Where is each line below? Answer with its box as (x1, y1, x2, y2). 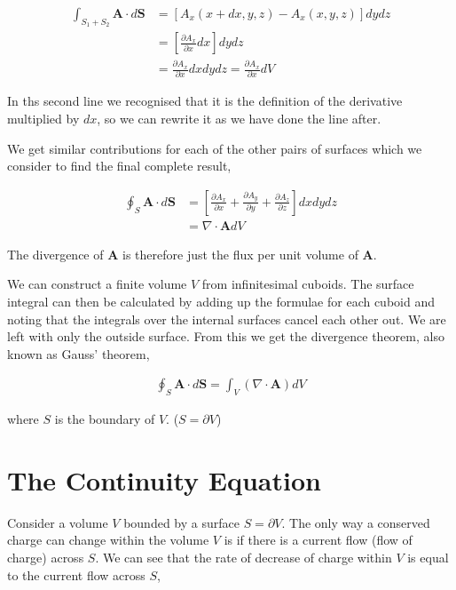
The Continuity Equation (7, 461, 321, 498)
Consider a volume (7, 513, 108, 531)
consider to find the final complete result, (7, 156, 232, 175)
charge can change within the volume (7, 530, 209, 549)
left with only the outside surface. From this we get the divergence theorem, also (7, 327, 444, 346)
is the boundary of (54, 410, 155, 428)
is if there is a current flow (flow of (224, 530, 413, 549)
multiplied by (7, 108, 80, 127)
